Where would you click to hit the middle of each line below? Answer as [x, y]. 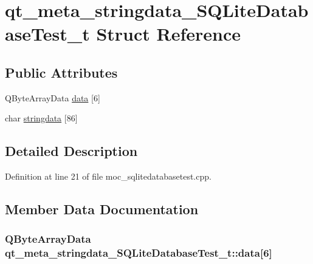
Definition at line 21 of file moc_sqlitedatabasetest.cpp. [108, 176]
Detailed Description [71, 151]
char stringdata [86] [41, 118]
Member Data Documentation [102, 209]
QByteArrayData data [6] [53, 97]
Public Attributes [61, 72]
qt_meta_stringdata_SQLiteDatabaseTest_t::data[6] [139, 253]
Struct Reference [168, 34]
